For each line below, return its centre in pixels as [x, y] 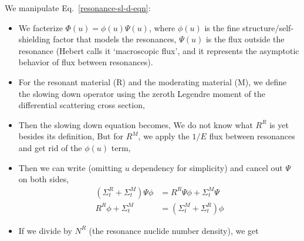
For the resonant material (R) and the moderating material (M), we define [153, 81]
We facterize [40, 27]
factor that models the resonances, [115, 39]
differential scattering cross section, [82, 105]
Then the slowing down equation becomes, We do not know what [136, 124]
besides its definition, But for [71, 136]
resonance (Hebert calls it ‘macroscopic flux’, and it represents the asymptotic [159, 50]
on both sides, [44, 179]
